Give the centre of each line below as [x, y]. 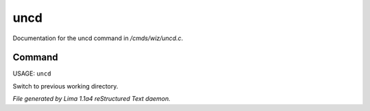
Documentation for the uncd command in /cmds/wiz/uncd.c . [98, 38]
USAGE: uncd [32, 74]
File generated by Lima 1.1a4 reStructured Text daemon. [91, 99]
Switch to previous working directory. [65, 86]
